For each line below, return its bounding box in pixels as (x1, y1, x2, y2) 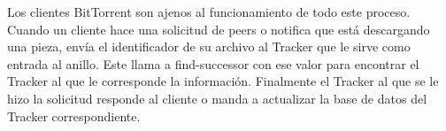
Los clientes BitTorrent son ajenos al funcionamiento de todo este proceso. (7, 3, 411, 20)
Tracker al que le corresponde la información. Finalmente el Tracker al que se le (7, 72, 439, 90)
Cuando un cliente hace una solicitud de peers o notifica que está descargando (7, 19, 430, 38)
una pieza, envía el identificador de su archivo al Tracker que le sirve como (7, 37, 411, 56)
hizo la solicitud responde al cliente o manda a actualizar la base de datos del (7, 89, 427, 107)
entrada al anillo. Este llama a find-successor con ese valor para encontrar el (7, 54, 419, 73)
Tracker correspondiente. (7, 106, 141, 125)
